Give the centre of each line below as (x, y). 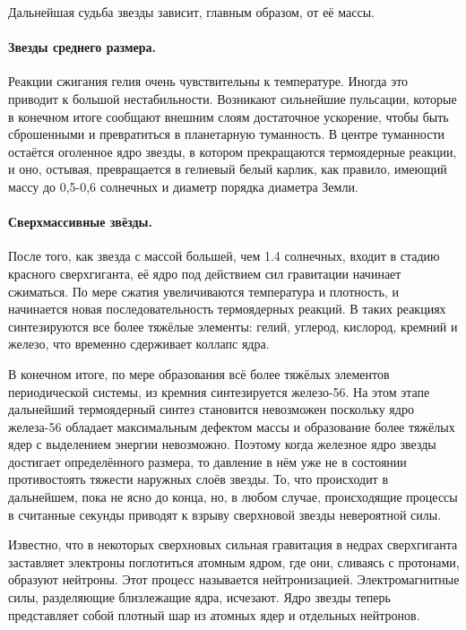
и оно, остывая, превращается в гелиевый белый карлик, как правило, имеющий (228, 169)
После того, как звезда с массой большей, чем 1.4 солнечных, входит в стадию (224, 256)
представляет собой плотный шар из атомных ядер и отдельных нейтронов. (214, 614)
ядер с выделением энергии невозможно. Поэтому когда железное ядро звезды (222, 444)
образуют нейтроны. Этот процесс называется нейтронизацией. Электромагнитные (234, 579)
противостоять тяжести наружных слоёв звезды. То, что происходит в (198, 479)
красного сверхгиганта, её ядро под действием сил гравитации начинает (205, 273)
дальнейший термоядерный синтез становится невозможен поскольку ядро (211, 409)
